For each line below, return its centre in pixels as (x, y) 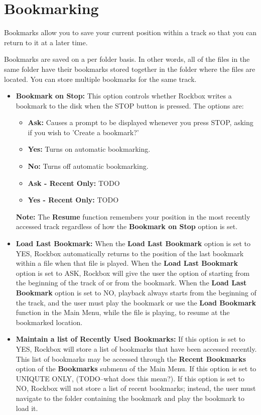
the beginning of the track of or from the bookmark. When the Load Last (131, 283)
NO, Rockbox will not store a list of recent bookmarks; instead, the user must (136, 388)
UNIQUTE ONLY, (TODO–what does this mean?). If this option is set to (130, 378)
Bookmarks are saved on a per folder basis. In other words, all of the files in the (127, 59)
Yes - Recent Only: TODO (73, 200)
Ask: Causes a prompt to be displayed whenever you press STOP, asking (141, 122)
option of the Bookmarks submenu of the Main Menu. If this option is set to (136, 369)
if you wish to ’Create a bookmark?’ (83, 132)
